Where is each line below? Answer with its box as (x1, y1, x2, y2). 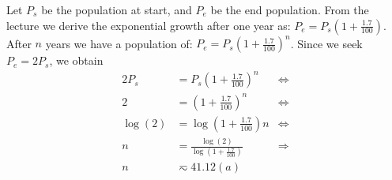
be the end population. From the (210, 2, 369, 17)
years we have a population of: (45, 35, 193, 51)
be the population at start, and (41, 2, 192, 17)
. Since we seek (290, 35, 363, 51)
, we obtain (49, 52, 104, 69)
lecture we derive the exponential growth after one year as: (6, 17, 291, 33)
